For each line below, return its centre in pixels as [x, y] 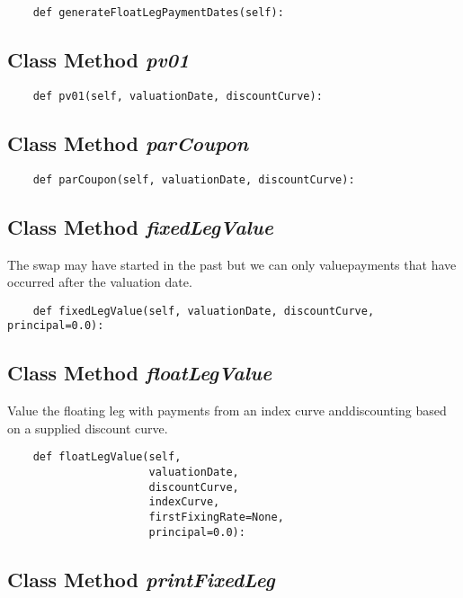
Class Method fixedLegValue [141, 226]
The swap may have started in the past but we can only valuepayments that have [232, 264]
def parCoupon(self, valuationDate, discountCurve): [194, 179]
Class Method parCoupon [128, 143]
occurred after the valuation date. [100, 282]
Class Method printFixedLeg [141, 579]
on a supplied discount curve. [88, 428]
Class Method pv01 [98, 60]
